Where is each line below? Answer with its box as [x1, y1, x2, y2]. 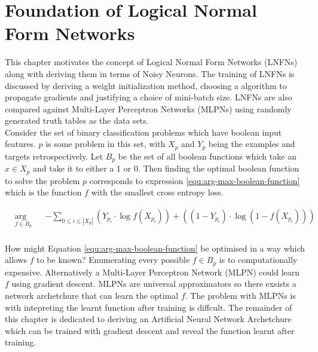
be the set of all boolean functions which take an [118, 149, 296, 162]
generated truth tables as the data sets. [5, 114, 149, 127]
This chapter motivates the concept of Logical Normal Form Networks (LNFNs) [5, 56, 298, 68]
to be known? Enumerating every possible [36, 253, 190, 266]
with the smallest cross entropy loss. [91, 186, 224, 198]
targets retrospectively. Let [5, 149, 103, 162]
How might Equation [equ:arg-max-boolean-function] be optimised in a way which [5, 241, 305, 254]
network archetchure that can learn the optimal [5, 289, 179, 301]
